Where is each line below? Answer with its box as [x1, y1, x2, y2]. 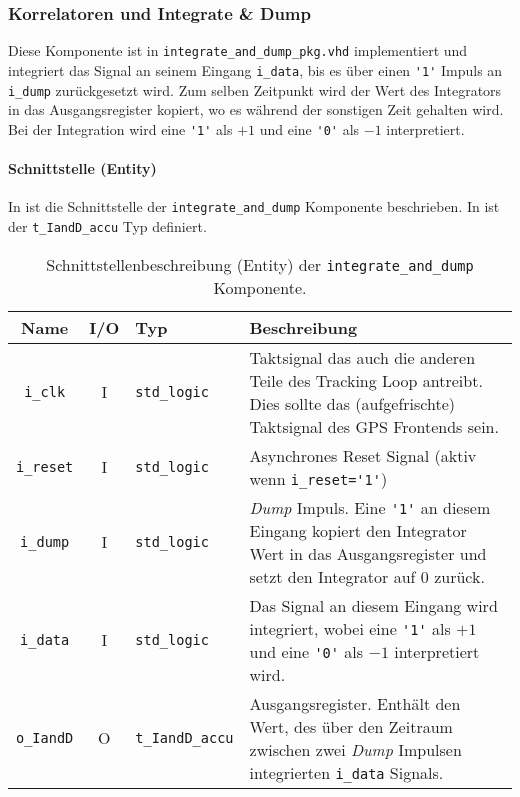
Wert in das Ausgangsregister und [249, 541, 487, 565]
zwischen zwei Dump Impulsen [249, 737, 462, 761]
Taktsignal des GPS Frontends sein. [249, 414, 499, 438]
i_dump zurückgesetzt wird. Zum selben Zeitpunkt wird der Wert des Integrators [8, 79, 502, 100]
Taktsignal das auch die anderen [249, 345, 476, 369]
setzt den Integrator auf [249, 564, 416, 588]
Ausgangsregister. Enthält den [249, 691, 461, 715]
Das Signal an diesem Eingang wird [249, 593, 498, 617]
